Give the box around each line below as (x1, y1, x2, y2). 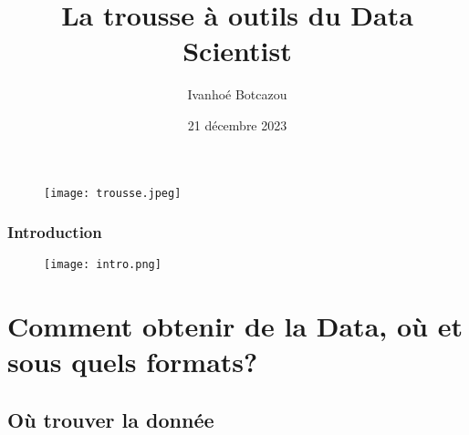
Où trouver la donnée (7, 405, 214, 433)
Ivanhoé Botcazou (187, 85, 287, 104)
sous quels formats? (7, 343, 258, 380)
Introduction (7, 221, 102, 243)
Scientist (182, 32, 292, 69)
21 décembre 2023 (187, 115, 287, 134)
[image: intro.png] (44, 258, 162, 272)
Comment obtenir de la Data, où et (7, 307, 463, 345)
